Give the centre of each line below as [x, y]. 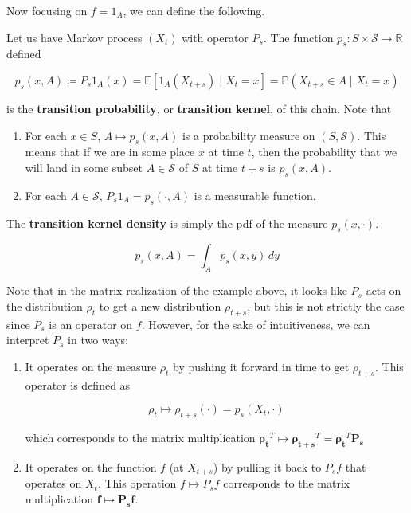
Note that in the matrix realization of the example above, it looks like [177, 290]
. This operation [137, 483]
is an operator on [91, 324]
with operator [215, 37]
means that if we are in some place [110, 152]
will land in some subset [84, 167]
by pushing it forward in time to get [261, 366]
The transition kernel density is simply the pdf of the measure [167, 223]
